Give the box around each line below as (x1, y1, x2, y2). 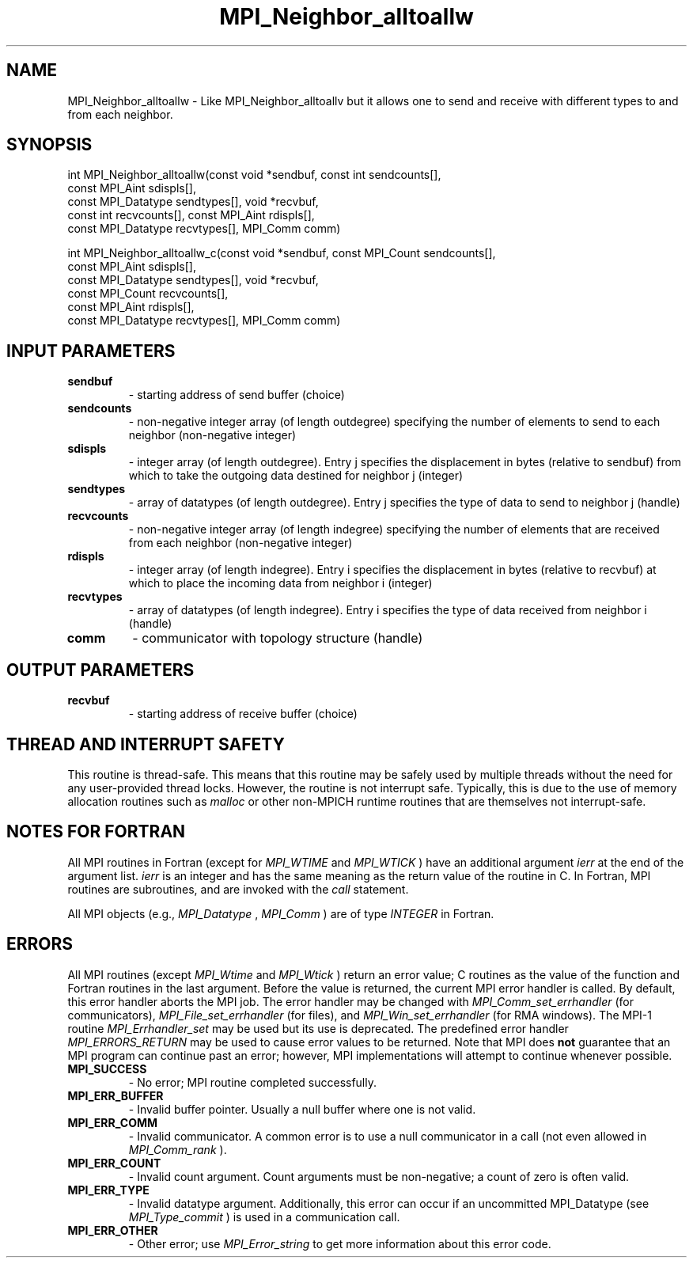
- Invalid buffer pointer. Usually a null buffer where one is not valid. (128, 1102, 476, 1116)
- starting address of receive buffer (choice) (128, 707, 358, 721)
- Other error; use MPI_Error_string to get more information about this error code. (128, 1236, 551, 1251)
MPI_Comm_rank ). (128, 1142, 227, 1156)
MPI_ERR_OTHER (67, 1223, 158, 1237)
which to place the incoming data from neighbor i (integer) (128, 576, 433, 590)
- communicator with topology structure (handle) (132, 630, 423, 647)
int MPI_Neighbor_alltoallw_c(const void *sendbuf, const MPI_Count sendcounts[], (67, 246, 496, 260)
